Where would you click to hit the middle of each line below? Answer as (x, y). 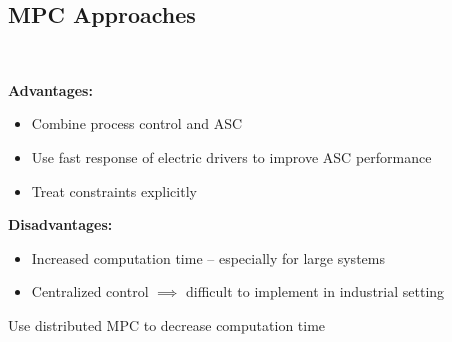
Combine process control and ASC (137, 123)
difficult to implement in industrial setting (315, 291)
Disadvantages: (60, 224)
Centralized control (90, 291)
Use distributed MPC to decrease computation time (167, 324)
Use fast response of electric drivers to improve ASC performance (231, 156)
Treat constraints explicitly (114, 190)
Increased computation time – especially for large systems (208, 257)
